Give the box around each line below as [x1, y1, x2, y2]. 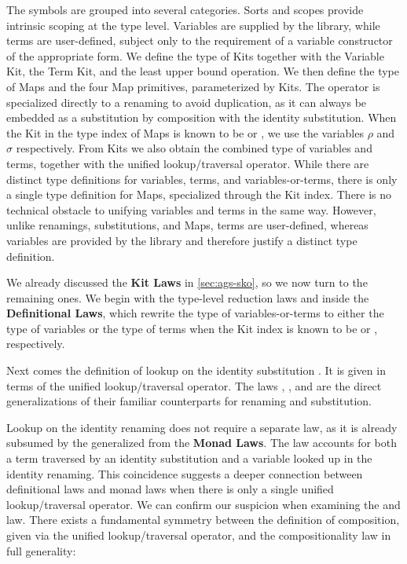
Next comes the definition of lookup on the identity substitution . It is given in [6, 362, 386, 379]
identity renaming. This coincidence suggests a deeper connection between [6, 465, 363, 482]
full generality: [6, 542, 76, 559]
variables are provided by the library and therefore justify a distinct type [6, 232, 357, 248]
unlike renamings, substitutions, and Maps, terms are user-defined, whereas [6, 217, 368, 233]
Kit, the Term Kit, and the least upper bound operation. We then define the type [6, 63, 399, 79]
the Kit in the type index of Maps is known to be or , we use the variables [6, 124, 364, 141]
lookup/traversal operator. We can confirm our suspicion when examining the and [6, 496, 401, 512]
